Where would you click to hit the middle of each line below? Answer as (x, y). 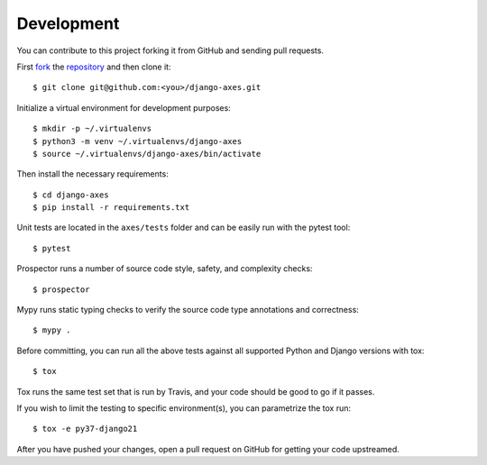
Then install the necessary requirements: (92, 174)
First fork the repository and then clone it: (94, 67)
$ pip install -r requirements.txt (111, 208)
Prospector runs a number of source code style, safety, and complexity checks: (165, 269)
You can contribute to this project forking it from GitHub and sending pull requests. (170, 50)
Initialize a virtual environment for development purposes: (124, 107)
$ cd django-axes (71, 195)
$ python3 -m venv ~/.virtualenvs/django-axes (138, 141)
